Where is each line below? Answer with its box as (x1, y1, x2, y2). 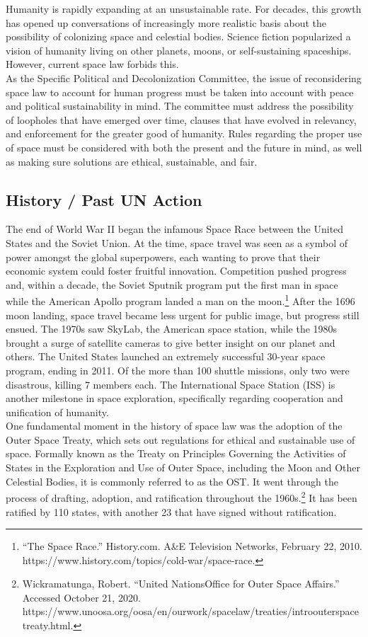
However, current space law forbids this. (6, 57, 179, 71)
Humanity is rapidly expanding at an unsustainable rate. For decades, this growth (6, 1, 362, 16)
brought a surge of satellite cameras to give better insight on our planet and (6, 335, 335, 350)
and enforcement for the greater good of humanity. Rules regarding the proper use (6, 126, 362, 141)
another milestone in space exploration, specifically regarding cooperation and (6, 391, 343, 406)
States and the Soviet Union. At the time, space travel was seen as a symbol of (6, 235, 348, 250)
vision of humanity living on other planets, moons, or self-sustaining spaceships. (6, 42, 352, 57)
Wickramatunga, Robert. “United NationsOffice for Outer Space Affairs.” (22, 576, 340, 591)
